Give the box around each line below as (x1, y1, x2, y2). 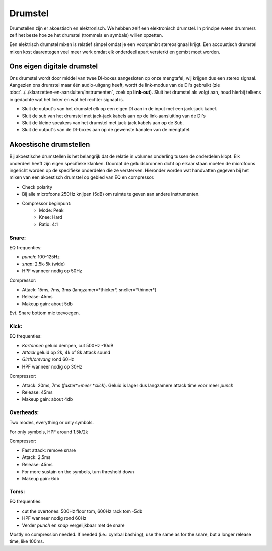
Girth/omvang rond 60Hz (22, 356, 74, 362)
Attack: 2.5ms (22, 454, 51, 461)
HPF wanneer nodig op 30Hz (22, 363, 83, 370)
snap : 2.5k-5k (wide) (22, 261, 65, 267)
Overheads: (9, 409, 39, 416)
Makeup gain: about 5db (22, 301, 73, 307)
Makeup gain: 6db (22, 476, 60, 482)
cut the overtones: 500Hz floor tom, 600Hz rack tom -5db (22, 508, 143, 514)
